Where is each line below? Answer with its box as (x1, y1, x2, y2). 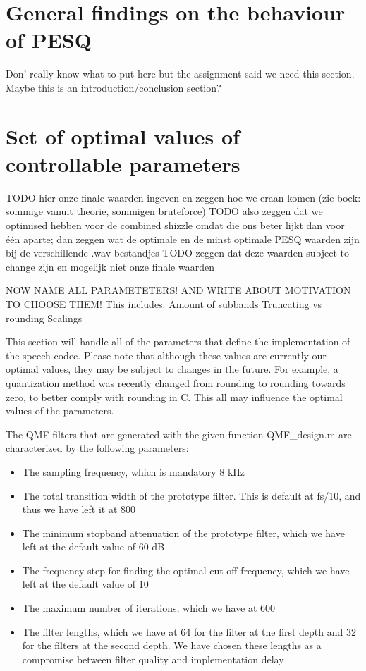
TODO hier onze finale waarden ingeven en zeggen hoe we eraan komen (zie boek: (6, 190, 361, 204)
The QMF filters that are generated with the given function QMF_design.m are (6, 426, 352, 441)
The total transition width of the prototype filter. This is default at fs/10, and (22, 488, 361, 503)
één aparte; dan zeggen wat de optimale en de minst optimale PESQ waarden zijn (6, 231, 360, 246)
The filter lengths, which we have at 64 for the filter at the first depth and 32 (22, 624, 356, 639)
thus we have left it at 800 (22, 502, 136, 517)
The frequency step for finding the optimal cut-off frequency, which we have (22, 562, 350, 577)
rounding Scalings (6, 310, 83, 325)
